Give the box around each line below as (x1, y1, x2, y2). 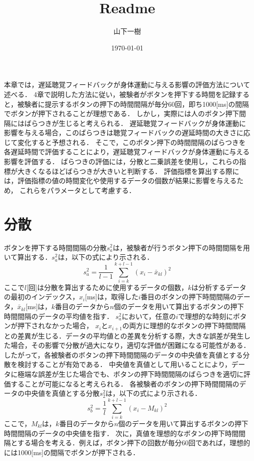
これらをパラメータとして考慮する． (19, 185, 136, 195)
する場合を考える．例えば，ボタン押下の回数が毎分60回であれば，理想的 (17, 437, 251, 448)
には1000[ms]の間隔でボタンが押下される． (4, 447, 139, 457)
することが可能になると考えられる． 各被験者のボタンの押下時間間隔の (10, 378, 239, 388)
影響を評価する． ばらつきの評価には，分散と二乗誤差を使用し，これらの (4, 156, 239, 167)
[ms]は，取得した (85, 291, 139, 302)
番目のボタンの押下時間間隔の (140, 291, 237, 302)
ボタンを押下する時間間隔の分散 (4, 242, 107, 252)
